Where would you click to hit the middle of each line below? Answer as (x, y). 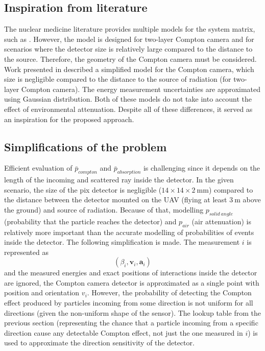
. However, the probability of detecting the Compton (169, 292)
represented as (26, 252)
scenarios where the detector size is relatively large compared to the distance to (128, 49)
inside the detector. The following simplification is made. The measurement (122, 242)
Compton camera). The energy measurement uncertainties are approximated (141, 89)
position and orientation (42, 292)
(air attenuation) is (221, 221)
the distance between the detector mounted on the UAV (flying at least (116, 200)
